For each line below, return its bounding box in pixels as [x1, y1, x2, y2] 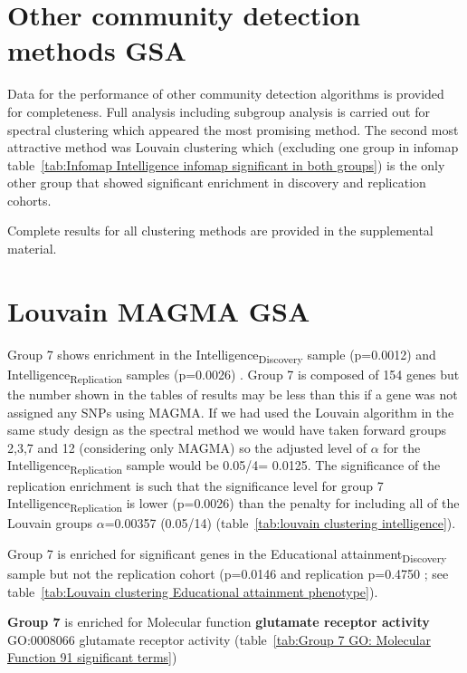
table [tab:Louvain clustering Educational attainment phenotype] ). [7, 582, 378, 601]
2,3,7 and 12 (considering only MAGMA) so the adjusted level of [7, 437, 367, 457]
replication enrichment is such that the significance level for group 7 [7, 476, 384, 495]
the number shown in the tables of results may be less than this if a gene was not [7, 385, 458, 404]
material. [7, 239, 57, 258]
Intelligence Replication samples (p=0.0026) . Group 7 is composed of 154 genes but [7, 364, 460, 386]
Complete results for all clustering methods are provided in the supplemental [7, 221, 434, 240]
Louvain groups [7, 514, 93, 533]
